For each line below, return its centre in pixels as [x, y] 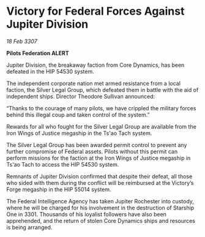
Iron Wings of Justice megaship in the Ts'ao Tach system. [79, 133]
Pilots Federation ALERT [38, 53]
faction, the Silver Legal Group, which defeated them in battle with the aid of [102, 89]
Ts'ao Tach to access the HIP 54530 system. [63, 164]
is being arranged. [29, 227]
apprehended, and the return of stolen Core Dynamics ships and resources [101, 220]
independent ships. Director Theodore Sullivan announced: [81, 96]
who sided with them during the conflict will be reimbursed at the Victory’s [100, 182]
